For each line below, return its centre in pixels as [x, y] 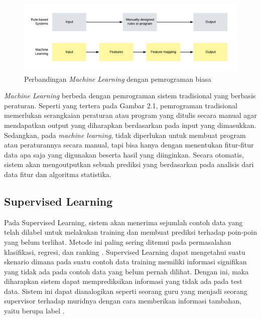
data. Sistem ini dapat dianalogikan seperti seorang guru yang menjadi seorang [126, 291]
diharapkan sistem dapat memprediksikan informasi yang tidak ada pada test [123, 281]
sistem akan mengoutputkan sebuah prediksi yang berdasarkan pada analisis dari [129, 164]
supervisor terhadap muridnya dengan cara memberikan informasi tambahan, [123, 301]
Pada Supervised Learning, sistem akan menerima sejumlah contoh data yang [123, 222]
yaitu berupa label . [34, 311]
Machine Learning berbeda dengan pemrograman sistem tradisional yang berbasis [130, 96]
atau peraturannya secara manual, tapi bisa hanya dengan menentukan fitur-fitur [129, 145]
